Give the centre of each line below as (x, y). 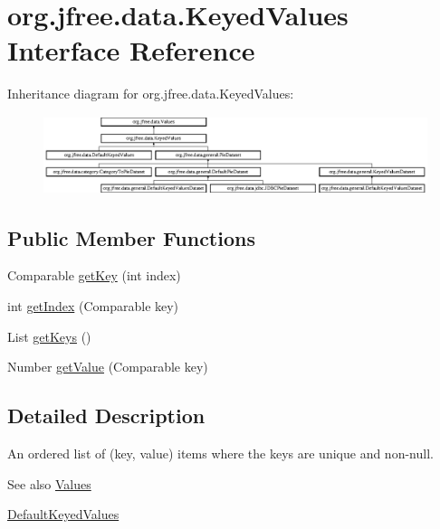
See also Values (49, 483)
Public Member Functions (131, 237)
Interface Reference (131, 50)
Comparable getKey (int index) (94, 275)
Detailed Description (106, 416)
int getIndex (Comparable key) (93, 306)
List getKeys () (49, 336)
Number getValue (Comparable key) (108, 367)
